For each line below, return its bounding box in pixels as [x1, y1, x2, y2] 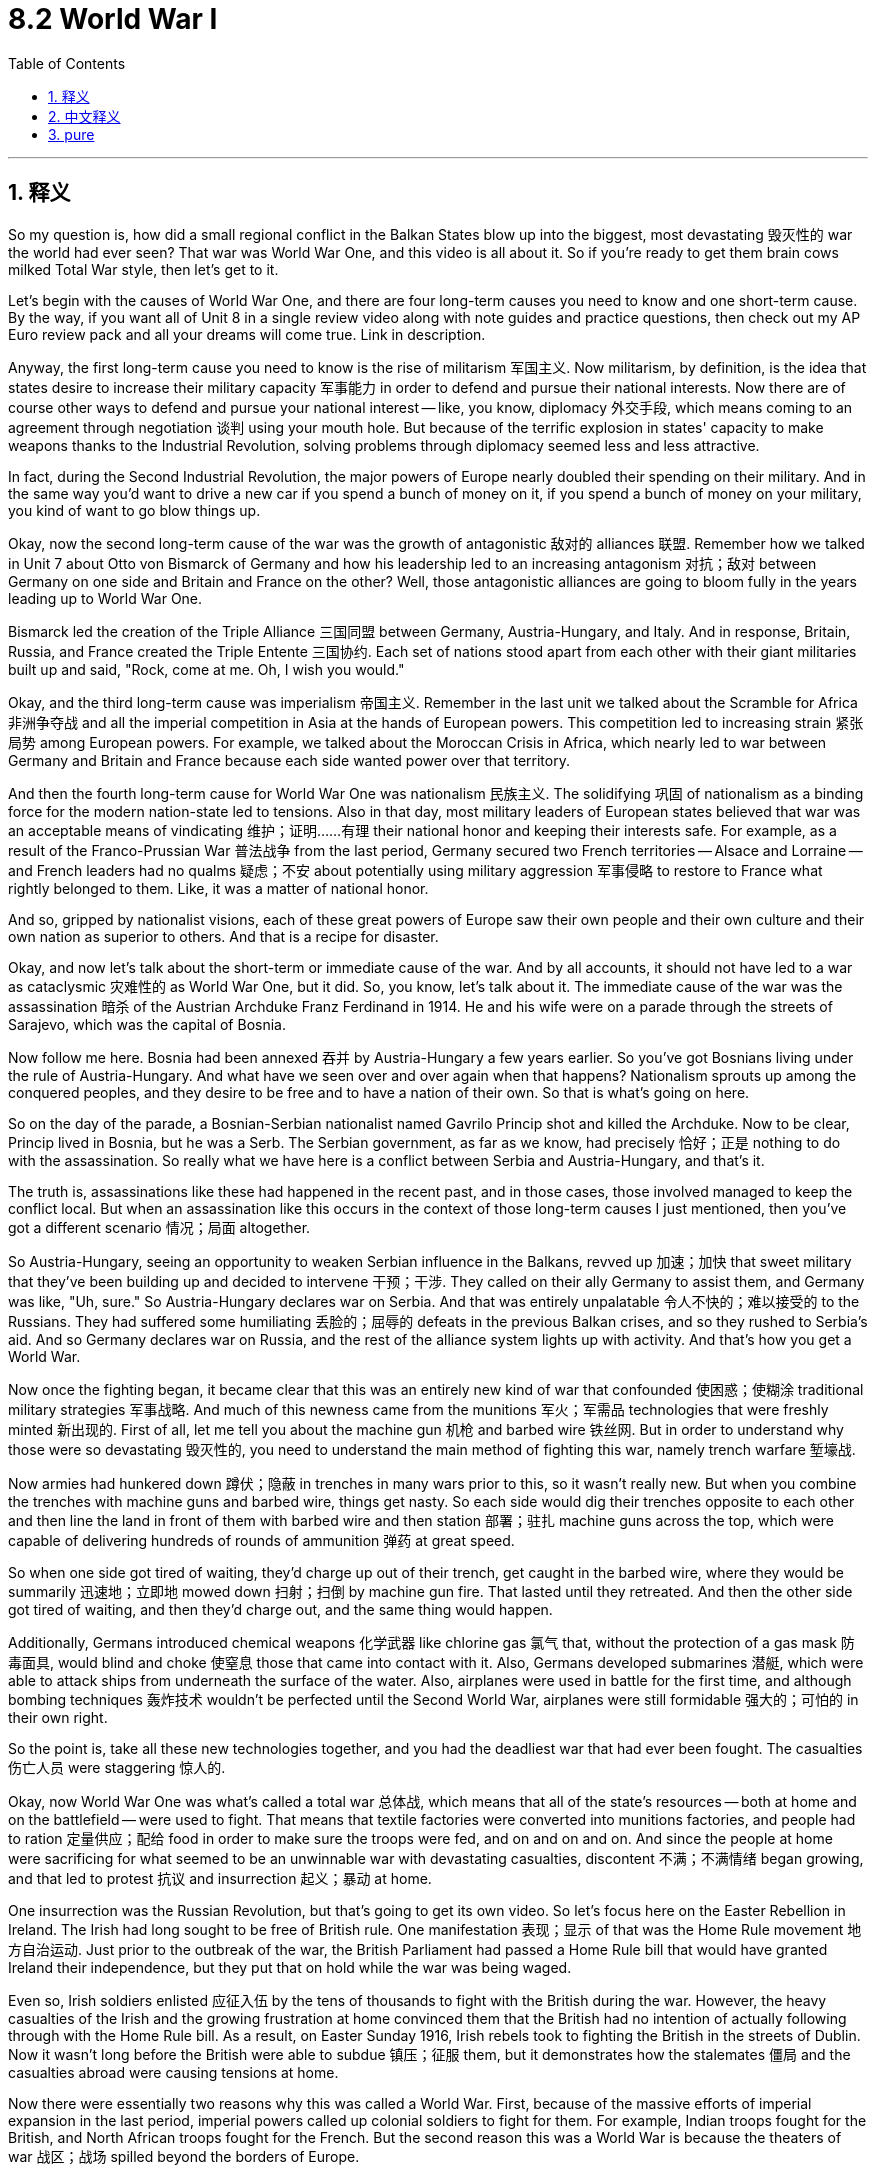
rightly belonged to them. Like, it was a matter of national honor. [8, 879, 429, 897]
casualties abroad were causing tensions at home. [8, 2063, 339, 2081]
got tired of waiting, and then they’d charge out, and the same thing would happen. [8, 1600, 553, 1618]
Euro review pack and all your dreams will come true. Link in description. [8, 325, 486, 343]
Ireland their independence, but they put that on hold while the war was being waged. [8, 1958, 572, 1976]
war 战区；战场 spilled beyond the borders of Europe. [8, 2147, 360, 2165]
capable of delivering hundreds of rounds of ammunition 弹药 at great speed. [8, 1531, 515, 1549]
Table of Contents [8, 54, 126, 72]
